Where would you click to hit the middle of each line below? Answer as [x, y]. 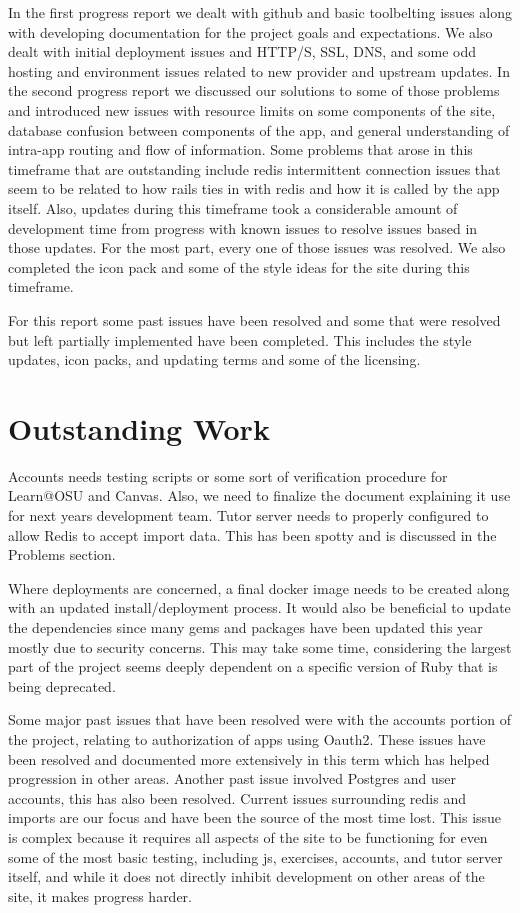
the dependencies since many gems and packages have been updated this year [245, 626]
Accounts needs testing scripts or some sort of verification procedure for [228, 475]
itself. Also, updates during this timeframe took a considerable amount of [233, 207]
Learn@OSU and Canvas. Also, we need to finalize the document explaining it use [259, 495]
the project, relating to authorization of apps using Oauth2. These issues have [247, 738]
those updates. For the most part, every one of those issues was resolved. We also [257, 247]
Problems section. [62, 554]
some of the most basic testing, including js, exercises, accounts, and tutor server [255, 856]
